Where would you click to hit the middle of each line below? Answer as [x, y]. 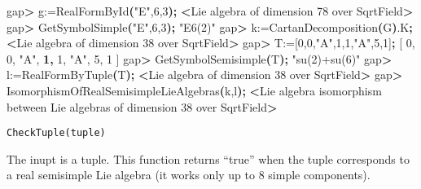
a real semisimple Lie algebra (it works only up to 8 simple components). [189, 175]
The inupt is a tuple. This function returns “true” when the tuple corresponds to [208, 158]
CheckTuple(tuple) [56, 133]
